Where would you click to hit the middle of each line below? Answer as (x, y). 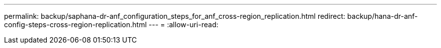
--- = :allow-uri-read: (183, 24)
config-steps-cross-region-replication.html (76, 24)
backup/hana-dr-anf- (382, 16)
